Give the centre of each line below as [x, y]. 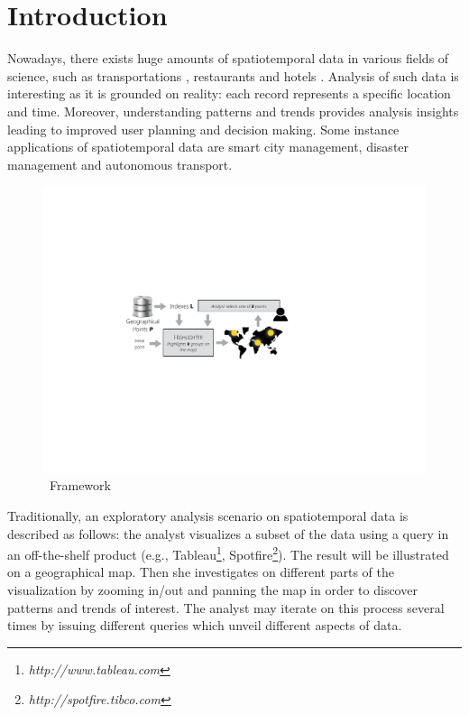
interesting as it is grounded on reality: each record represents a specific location [229, 93]
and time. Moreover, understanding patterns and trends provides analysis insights [233, 111]
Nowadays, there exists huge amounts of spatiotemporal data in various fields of [228, 58]
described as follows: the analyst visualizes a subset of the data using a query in [228, 533]
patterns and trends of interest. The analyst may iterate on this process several [226, 607]
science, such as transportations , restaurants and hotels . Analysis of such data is [233, 75]
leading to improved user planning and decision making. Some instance [203, 129]
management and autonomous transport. [120, 164]
